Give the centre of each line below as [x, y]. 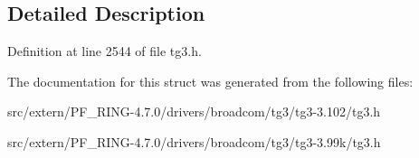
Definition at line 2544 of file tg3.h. [105, 51]
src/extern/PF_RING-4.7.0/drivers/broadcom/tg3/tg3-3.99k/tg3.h [194, 141]
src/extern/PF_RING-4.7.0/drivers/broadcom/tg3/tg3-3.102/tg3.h [194, 112]
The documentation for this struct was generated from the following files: [210, 81]
